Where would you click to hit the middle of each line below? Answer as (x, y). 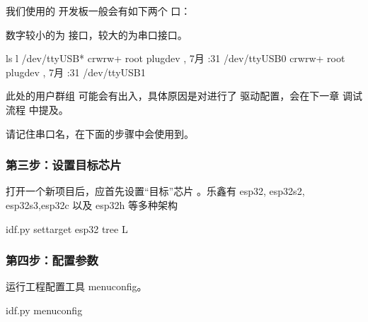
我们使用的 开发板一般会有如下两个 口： (98, 11)
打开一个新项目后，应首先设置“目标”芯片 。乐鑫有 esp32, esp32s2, (155, 191)
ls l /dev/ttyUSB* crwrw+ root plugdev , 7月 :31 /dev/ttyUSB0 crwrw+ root (176, 58)
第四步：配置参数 (52, 260)
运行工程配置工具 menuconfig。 (76, 286)
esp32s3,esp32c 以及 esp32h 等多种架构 (92, 204)
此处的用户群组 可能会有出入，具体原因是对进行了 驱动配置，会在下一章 (173, 96)
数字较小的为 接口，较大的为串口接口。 (97, 34)
